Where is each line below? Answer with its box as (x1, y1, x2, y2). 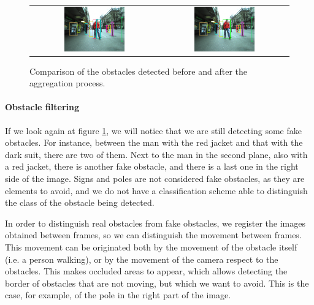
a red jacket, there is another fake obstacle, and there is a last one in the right (5, 160, 299, 173)
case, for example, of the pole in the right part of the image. (5, 288, 231, 301)
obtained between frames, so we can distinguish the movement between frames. (5, 228, 302, 241)
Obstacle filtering (5, 100, 79, 113)
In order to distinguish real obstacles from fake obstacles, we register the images (5, 216, 306, 229)
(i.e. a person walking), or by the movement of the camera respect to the (5, 252, 278, 265)
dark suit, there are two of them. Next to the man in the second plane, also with (5, 148, 308, 160)
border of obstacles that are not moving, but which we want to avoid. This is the (5, 276, 309, 289)
